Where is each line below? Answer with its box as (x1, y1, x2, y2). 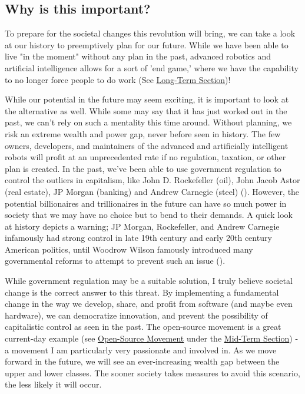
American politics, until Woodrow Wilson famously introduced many (5, 243, 253, 255)
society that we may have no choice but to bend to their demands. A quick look (5, 208, 293, 221)
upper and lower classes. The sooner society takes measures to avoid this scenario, (5, 366, 300, 379)
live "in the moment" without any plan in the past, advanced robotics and (5, 50, 271, 62)
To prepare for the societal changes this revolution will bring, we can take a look (5, 27, 296, 39)
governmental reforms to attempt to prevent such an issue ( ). (5, 254, 226, 267)
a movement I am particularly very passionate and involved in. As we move (5, 343, 277, 356)
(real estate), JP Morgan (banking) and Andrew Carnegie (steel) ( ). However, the (5, 185, 300, 197)
